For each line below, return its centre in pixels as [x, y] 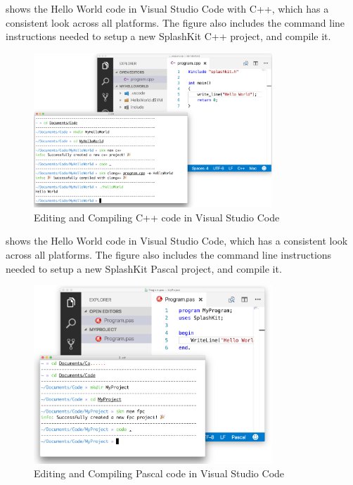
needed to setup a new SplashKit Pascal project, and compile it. [144, 268]
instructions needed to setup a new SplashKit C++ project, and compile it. [168, 36]
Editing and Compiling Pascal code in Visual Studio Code [159, 473]
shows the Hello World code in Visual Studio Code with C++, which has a [167, 8]
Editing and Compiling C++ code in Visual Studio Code [157, 217]
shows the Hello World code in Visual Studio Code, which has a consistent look [177, 241]
